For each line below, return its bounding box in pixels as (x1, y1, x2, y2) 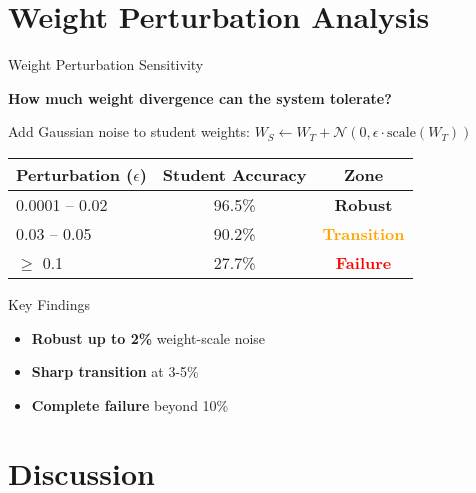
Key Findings (8, 293, 90, 314)
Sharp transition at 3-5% (31, 361, 199, 382)
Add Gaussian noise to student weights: (8, 121, 250, 142)
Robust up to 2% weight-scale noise (31, 327, 266, 348)
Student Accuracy (162, 162, 307, 186)
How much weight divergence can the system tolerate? (8, 87, 392, 108)
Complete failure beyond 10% (31, 394, 229, 415)
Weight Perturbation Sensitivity (8, 54, 204, 75)
